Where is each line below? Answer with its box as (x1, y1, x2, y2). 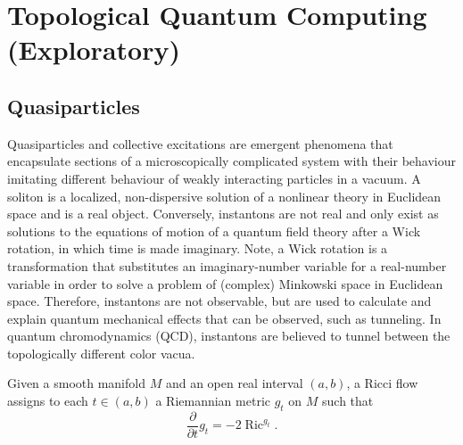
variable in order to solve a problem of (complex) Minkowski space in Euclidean (7, 274, 443, 293)
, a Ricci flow (346, 374, 418, 392)
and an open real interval (165, 374, 303, 392)
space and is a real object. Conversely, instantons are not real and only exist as (7, 204, 439, 223)
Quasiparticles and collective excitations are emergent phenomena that (7, 134, 393, 152)
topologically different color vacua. (7, 343, 195, 362)
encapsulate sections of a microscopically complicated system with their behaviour (7, 152, 456, 170)
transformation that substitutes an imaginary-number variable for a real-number (7, 256, 447, 275)
